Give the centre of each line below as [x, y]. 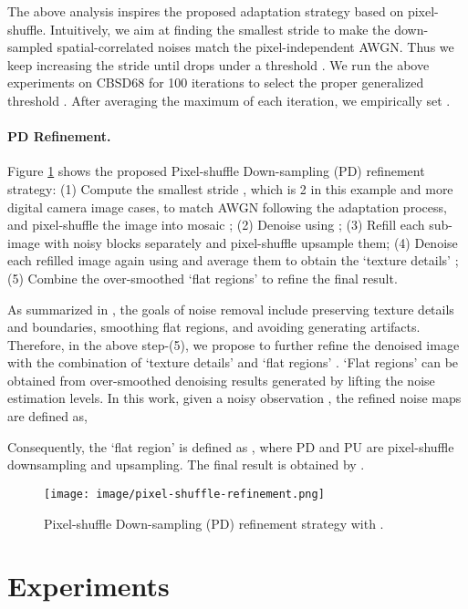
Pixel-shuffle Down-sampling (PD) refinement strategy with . [214, 523]
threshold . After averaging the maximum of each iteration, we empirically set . [229, 100]
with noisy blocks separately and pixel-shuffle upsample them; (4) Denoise [251, 242]
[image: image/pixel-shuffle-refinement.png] [184, 494]
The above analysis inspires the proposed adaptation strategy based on [206, 11]
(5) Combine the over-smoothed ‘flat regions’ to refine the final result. [203, 278]
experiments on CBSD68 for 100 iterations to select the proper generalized [216, 83]
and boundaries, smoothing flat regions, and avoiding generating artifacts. [214, 327]
